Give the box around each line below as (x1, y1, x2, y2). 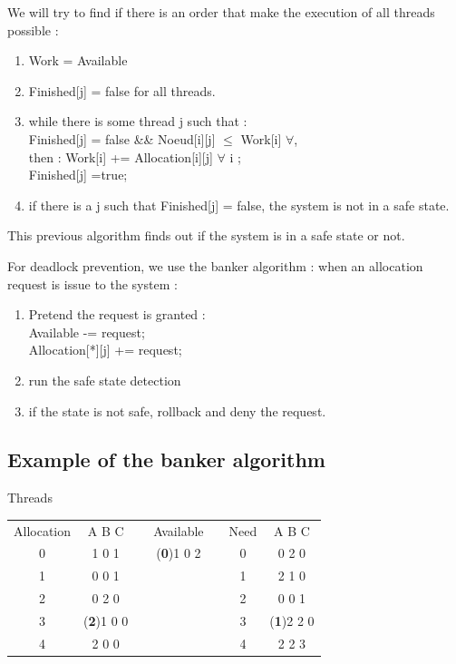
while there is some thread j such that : (28, 112, 247, 131)
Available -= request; (28, 322, 145, 341)
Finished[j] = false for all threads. (28, 81, 216, 100)
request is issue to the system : (7, 274, 178, 293)
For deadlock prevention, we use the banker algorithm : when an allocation (7, 256, 423, 275)
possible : (7, 20, 59, 39)
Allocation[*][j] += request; (28, 340, 182, 359)
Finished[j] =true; (28, 165, 128, 184)
